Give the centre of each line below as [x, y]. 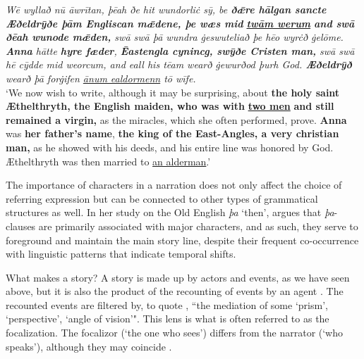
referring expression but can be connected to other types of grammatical [162, 198]
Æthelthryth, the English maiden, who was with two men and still [170, 106]
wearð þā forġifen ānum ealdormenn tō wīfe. [101, 78]
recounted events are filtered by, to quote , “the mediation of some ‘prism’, [167, 304]
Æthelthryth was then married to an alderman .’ [108, 161]
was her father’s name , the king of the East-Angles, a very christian [172, 133]
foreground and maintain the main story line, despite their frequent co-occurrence [182, 240]
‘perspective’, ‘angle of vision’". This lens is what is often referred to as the [168, 319]
